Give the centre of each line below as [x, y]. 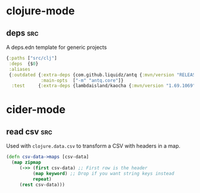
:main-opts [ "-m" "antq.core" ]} [82, 80]
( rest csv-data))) [42, 185]
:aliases [20, 69]
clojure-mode [40, 11]
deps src [22, 33]
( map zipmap [26, 163]
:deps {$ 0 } [24, 64]
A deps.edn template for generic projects [57, 47]
